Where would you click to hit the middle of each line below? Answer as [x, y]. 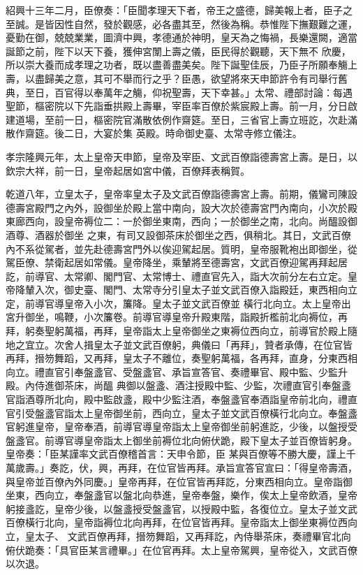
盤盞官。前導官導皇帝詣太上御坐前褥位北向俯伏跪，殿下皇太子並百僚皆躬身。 [181, 440]
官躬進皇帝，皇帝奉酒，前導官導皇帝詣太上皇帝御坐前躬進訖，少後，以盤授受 [181, 427]
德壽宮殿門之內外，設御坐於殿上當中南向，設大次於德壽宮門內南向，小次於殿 [181, 207]
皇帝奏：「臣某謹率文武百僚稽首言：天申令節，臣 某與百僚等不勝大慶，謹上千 [181, 454]
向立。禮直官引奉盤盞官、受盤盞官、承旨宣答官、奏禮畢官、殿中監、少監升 [177, 371]
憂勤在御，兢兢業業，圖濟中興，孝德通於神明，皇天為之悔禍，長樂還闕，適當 [181, 37]
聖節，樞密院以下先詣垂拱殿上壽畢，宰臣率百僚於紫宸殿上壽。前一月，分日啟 [181, 106]
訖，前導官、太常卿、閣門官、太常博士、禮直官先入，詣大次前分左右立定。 [177, 276]
